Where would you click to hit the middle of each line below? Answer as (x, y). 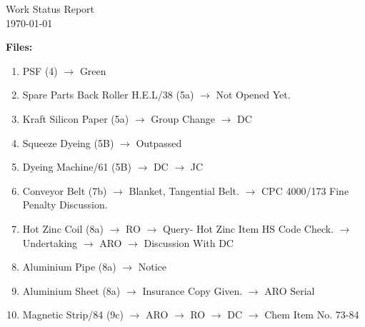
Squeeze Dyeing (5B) (68, 142)
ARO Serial (290, 290)
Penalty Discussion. (65, 205)
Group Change (183, 118)
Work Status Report (50, 9)
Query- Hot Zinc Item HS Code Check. (248, 228)
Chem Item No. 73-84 (312, 315)
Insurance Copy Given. (192, 290)
